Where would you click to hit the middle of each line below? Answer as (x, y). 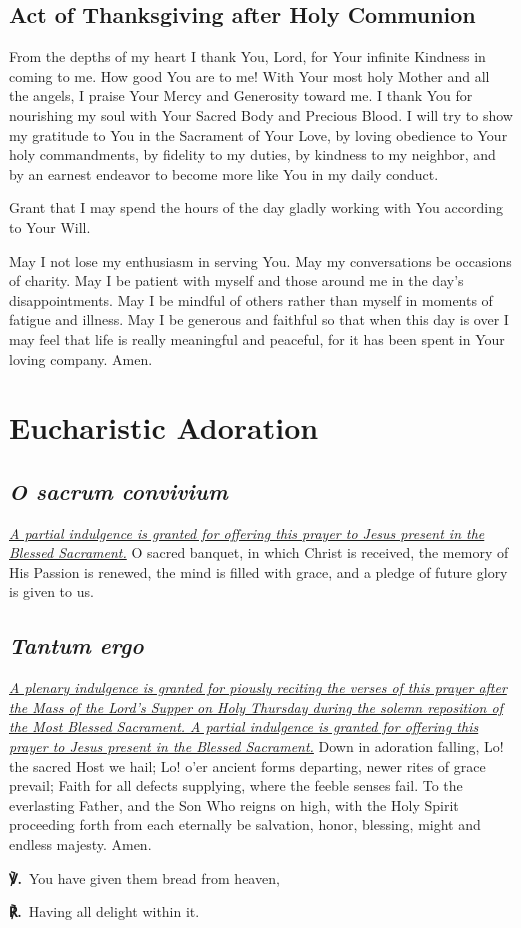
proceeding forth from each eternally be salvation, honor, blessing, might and (245, 824)
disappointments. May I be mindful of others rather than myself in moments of (251, 299)
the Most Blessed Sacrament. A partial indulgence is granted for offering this (244, 726)
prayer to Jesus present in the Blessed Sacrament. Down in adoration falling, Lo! (256, 746)
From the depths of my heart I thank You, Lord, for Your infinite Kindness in (247, 56)
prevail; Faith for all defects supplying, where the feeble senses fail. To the (236, 785)
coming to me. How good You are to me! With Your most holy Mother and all (249, 75)
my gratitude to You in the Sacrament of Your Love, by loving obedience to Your (258, 134)
